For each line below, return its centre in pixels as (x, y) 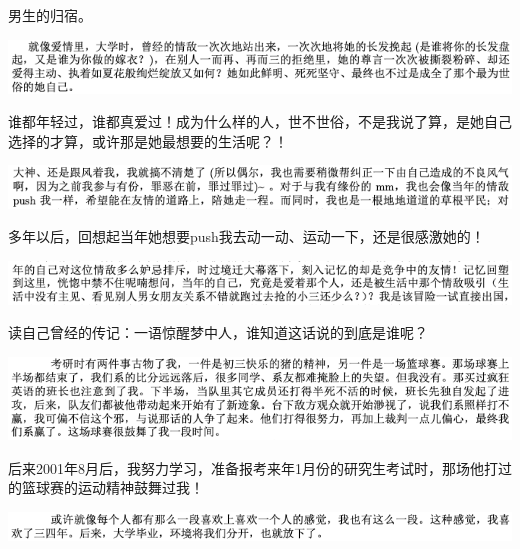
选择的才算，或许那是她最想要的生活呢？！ (148, 140)
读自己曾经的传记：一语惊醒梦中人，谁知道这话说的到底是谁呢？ (218, 332)
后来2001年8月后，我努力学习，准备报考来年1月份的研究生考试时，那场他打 (253, 467)
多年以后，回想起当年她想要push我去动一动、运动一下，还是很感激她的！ (246, 236)
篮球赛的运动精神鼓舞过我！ (112, 487)
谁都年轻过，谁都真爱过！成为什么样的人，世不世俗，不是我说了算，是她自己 (260, 121)
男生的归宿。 (50, 15)
